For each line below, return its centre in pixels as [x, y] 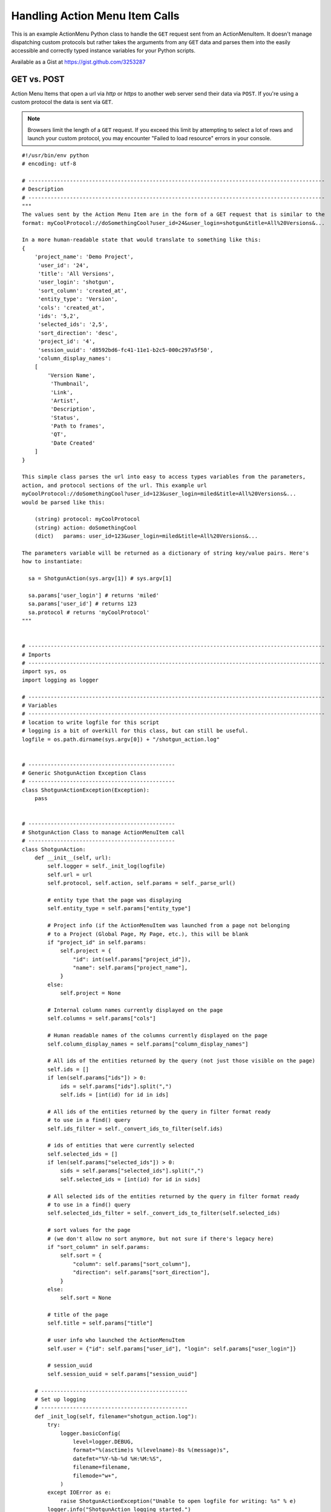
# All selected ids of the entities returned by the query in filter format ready [173, 1196]
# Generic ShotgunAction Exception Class [84, 773]
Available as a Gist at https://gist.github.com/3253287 [78, 62]
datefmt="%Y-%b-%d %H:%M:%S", [118, 1458]
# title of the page [78, 1315]
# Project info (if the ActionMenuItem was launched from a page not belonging [169, 926]
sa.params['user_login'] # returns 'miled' [94, 595]
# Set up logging [60, 1399]
